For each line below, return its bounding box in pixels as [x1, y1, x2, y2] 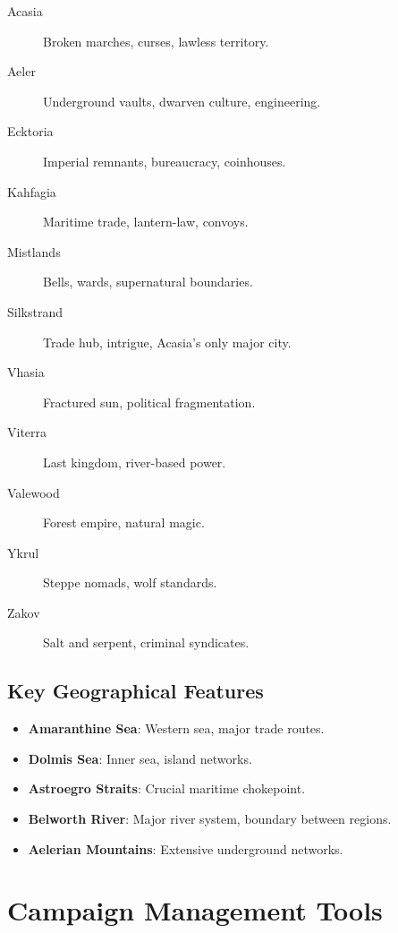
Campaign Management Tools [7, 892, 383, 929]
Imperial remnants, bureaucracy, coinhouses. [43, 151, 286, 170]
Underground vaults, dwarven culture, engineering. [43, 91, 321, 110]
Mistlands [7, 242, 61, 261]
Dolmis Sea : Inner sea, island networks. [28, 749, 252, 767]
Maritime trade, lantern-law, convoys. [43, 212, 249, 231]
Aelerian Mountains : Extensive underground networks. [28, 839, 343, 858]
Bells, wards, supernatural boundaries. [43, 272, 253, 291]
